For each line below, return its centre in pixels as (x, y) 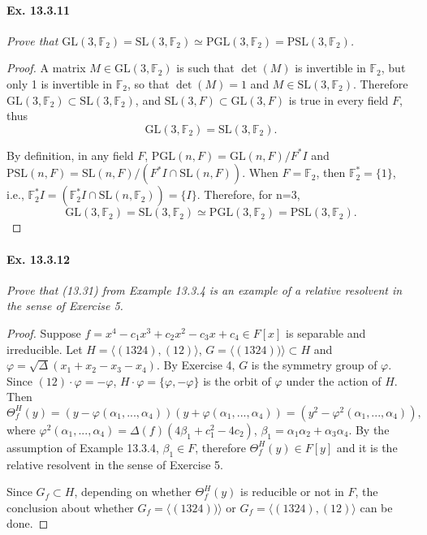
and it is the (367, 447)
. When (260, 173)
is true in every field (339, 99)
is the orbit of (237, 380)
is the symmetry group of (314, 365)
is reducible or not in (292, 492)
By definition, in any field (70, 155)
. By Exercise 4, (196, 365)
